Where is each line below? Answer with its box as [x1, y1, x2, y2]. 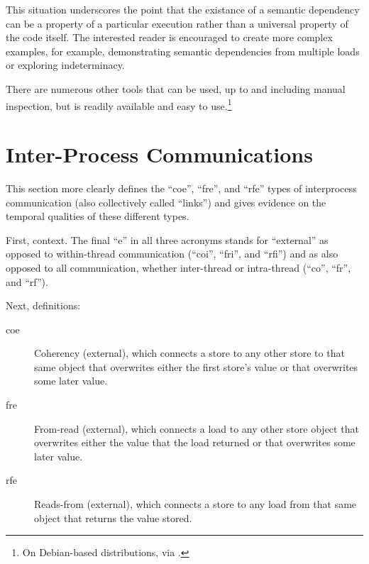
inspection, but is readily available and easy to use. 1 [6, 96, 232, 113]
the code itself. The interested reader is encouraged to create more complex [6, 30, 333, 45]
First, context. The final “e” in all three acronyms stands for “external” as [6, 232, 329, 247]
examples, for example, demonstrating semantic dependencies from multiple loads [6, 43, 360, 58]
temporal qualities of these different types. [6, 209, 189, 223]
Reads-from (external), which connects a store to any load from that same [34, 497, 357, 512]
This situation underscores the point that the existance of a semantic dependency [6, 2, 360, 16]
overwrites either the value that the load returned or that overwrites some [34, 435, 356, 450]
